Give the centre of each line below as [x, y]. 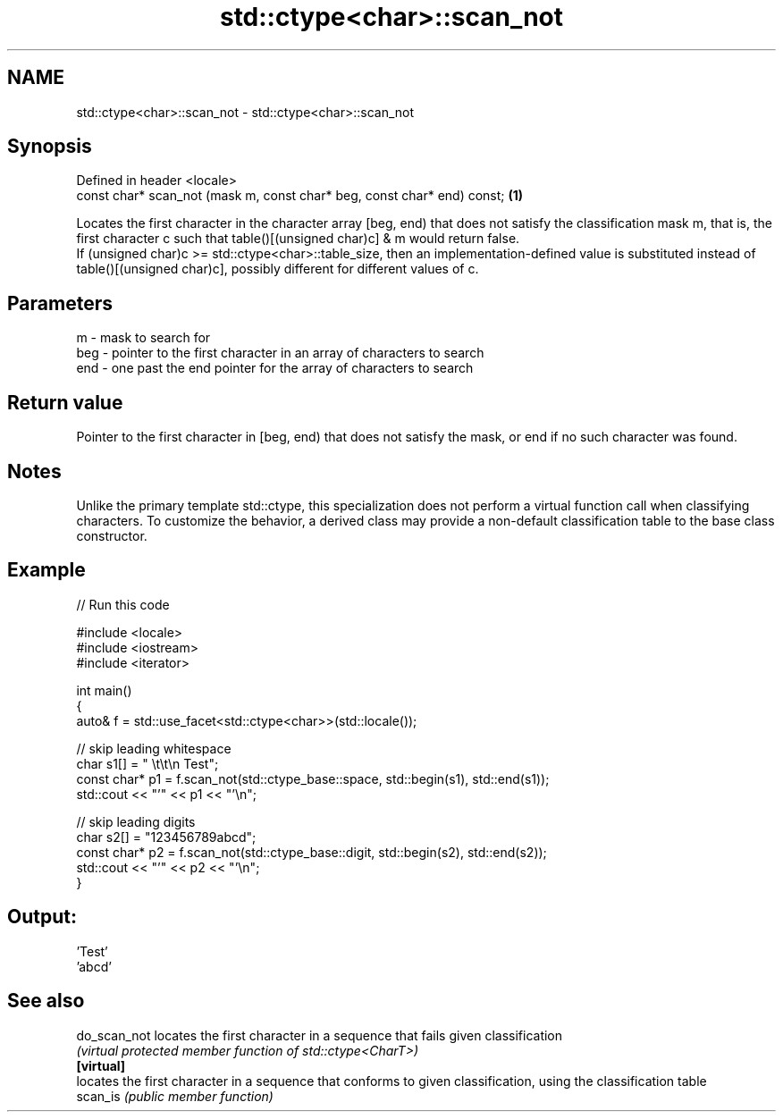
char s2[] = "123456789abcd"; [166, 837]
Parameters [60, 303]
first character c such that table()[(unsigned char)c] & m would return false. [298, 239]
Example [46, 570]
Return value [65, 402]
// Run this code [123, 604]
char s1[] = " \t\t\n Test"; [147, 763]
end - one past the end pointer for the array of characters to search [275, 368]
